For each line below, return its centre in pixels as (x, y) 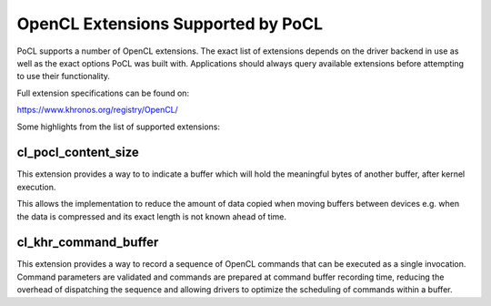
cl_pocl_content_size (78, 153)
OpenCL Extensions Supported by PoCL (170, 24)
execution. (36, 187)
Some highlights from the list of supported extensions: (118, 127)
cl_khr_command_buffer (88, 243)
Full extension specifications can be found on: (103, 93)
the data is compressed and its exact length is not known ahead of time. (151, 216)
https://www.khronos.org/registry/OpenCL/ (98, 110)
